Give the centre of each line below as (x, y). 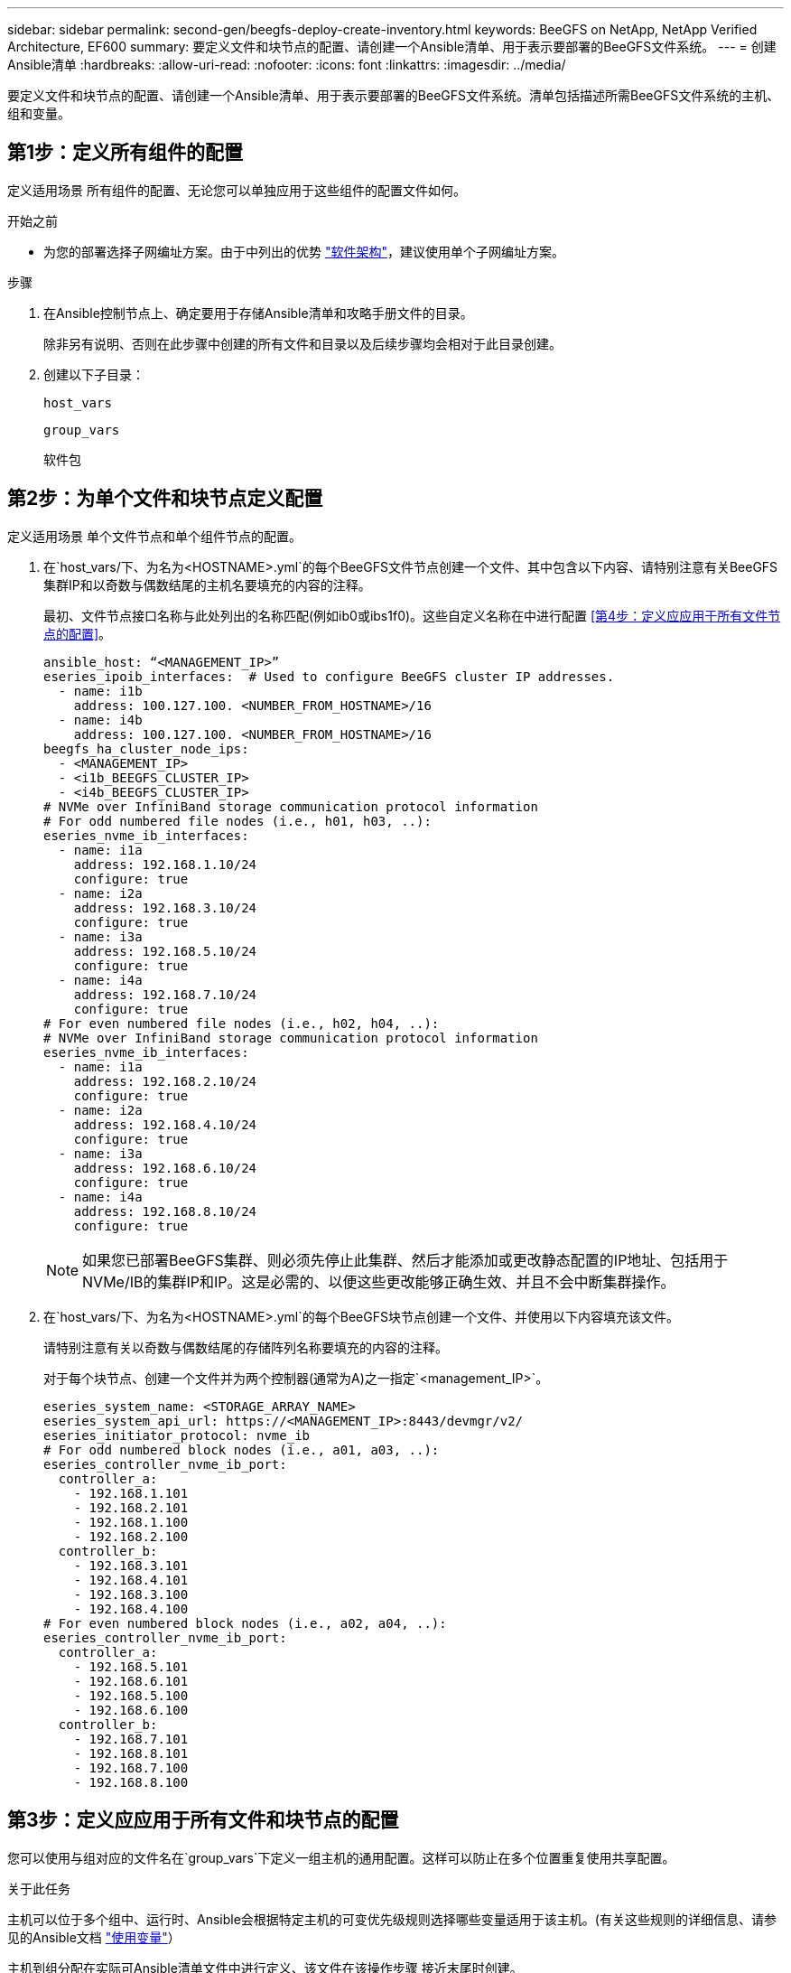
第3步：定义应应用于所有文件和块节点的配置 (203, 1820)
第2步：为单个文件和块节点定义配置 (165, 499)
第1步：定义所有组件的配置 (126, 153)
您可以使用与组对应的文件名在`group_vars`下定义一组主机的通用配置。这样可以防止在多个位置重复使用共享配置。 (341, 1857)
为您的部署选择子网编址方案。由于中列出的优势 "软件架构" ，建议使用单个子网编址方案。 (304, 251)
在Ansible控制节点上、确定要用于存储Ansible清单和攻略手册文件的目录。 (258, 313)
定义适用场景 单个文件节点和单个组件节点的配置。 (154, 536)
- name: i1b (100, 691)
